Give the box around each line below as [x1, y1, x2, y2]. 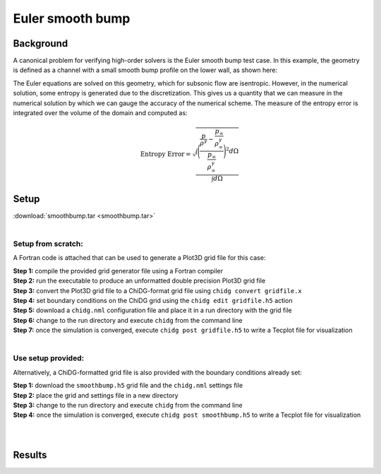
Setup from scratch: [13, 239, 84, 249]
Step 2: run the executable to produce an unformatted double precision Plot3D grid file [13, 276, 266, 285]
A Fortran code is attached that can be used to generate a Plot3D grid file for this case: [13, 254, 266, 262]
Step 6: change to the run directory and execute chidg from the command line [13, 316, 243, 324]
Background [13, 37, 68, 49]
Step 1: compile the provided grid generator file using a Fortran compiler [13, 266, 224, 275]
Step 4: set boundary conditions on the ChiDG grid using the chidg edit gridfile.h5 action [13, 297, 293, 305]
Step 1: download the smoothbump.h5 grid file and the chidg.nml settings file [13, 381, 243, 390]
